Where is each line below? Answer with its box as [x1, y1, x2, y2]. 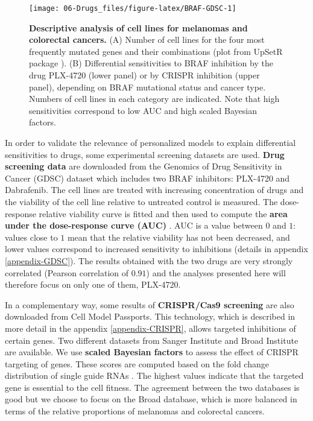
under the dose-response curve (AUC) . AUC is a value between [5, 219, 263, 232]
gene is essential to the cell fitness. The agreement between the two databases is [5, 381, 300, 393]
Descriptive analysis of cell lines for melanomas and [29, 21, 248, 34]
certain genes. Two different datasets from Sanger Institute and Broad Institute [5, 334, 299, 346]
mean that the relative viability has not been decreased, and [67, 230, 290, 243]
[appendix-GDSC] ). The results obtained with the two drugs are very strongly [5, 254, 293, 267]
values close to [5, 230, 58, 243]
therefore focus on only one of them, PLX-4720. [5, 278, 181, 291]
